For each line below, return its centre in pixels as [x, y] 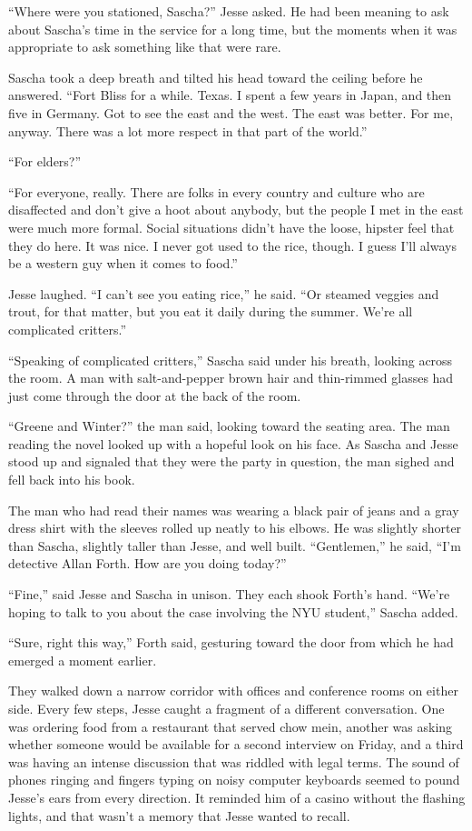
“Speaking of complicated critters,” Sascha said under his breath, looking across [231, 360]
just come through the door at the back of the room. [155, 395]
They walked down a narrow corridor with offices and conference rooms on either [233, 691]
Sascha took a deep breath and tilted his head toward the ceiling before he [216, 77]
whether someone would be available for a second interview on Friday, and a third [236, 744]
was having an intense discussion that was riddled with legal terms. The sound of [234, 761]
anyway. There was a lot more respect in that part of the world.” [188, 130]
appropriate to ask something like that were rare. [145, 47]
